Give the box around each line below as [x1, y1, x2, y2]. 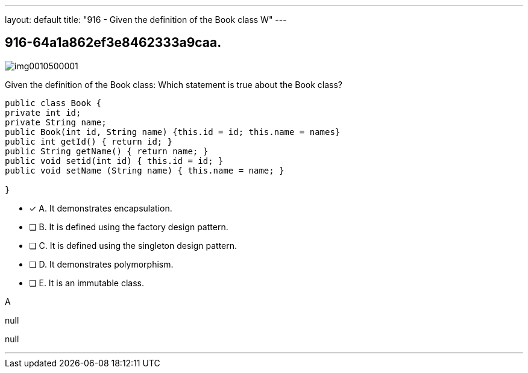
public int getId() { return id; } [5, 136, 173, 146]
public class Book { [5, 98, 102, 108]
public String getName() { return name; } [5, 146, 209, 156]
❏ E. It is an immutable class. [29, 277, 144, 288]
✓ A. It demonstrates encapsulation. [29, 202, 172, 213]
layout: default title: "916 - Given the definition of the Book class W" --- [5, 14, 287, 25]
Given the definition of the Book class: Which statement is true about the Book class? [5, 79, 343, 90]
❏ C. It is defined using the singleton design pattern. [29, 240, 237, 251]
